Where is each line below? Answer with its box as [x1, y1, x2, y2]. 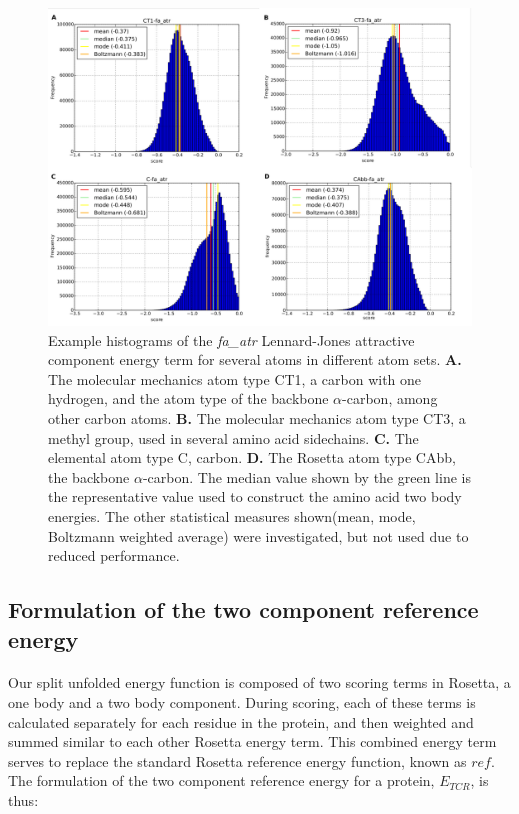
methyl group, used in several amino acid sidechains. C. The [48, 427, 419, 448]
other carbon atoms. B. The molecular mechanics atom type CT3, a [48, 407, 466, 428]
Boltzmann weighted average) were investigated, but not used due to [48, 525, 469, 546]
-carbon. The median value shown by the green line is [142, 466, 471, 487]
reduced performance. [48, 545, 180, 566]
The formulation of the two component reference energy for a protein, [8, 770, 435, 791]
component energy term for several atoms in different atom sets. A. [48, 349, 462, 370]
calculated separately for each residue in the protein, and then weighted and [8, 711, 474, 732]
